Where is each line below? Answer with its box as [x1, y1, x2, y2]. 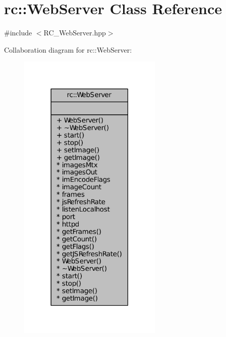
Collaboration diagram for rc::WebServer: [4, 44, 132, 55]
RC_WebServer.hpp [43, 27, 106, 38]
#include [4, 27, 32, 38]
